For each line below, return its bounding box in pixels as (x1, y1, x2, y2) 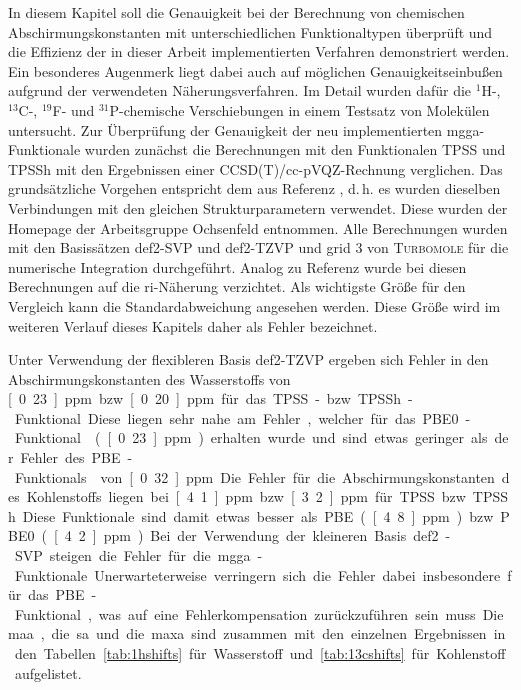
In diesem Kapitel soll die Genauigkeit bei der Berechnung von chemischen (8, 2, 465, 22)
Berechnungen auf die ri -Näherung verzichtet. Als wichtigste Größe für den (8, 276, 466, 297)
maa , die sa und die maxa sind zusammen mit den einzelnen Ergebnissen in (8, 623, 506, 644)
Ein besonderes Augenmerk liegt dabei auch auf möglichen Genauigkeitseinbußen (8, 60, 503, 81)
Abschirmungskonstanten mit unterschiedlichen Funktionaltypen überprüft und (8, 21, 493, 42)
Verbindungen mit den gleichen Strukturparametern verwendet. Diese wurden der (8, 197, 508, 218)
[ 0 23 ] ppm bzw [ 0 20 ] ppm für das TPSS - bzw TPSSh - (8, 388, 413, 409)
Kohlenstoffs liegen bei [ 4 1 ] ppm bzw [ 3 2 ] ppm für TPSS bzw (26, 486, 466, 507)
